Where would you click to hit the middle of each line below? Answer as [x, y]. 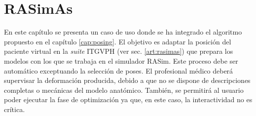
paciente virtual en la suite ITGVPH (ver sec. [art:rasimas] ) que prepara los [119, 51]
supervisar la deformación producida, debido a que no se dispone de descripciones [127, 80]
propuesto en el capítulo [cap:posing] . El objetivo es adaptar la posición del [118, 41]
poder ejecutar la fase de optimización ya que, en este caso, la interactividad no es [128, 99]
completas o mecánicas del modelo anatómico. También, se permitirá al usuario [124, 90]
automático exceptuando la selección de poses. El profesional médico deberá [119, 70]
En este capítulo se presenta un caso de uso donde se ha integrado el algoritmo [123, 32]
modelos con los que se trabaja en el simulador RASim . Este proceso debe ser [121, 60]
